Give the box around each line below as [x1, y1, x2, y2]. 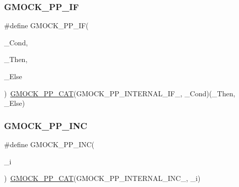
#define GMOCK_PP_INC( [4, 139, 95, 149]
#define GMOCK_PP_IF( [4, 20, 89, 31]
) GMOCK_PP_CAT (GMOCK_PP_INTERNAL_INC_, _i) [4, 173, 201, 183]
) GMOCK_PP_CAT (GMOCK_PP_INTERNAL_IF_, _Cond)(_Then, [4, 88, 235, 98]
